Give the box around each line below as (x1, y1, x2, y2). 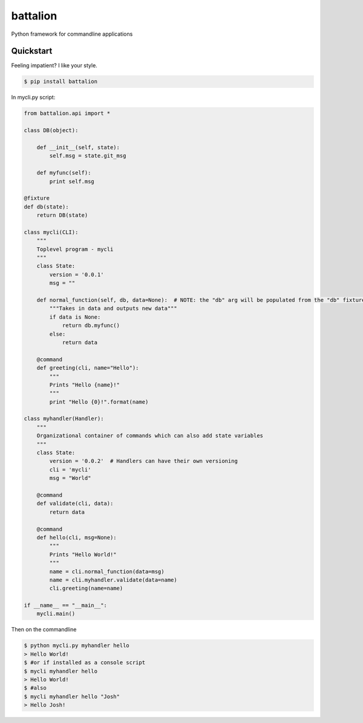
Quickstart (11, 46, 53, 56)
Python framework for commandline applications (11, 30, 133, 38)
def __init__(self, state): (36, 144, 120, 151)
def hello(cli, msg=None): (36, 534, 117, 541)
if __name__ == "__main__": (24, 602, 107, 609)
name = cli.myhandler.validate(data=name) (49, 576, 178, 583)
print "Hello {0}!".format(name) (49, 398, 149, 405)
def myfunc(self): (36, 170, 91, 176)
